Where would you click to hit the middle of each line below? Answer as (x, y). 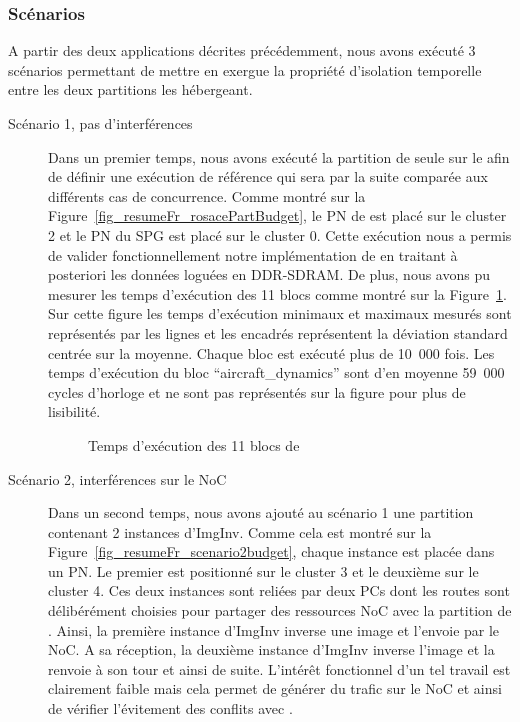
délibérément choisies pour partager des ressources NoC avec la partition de (280, 610)
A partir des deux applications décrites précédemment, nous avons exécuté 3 (242, 50)
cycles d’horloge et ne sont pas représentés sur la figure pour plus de (257, 391)
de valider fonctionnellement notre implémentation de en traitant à (253, 254)
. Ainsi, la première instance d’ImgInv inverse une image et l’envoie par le (274, 629)
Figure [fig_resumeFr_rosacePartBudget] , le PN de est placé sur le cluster (277, 215)
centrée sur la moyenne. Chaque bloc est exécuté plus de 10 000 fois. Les (271, 352)
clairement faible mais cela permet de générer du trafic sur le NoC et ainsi (275, 688)
